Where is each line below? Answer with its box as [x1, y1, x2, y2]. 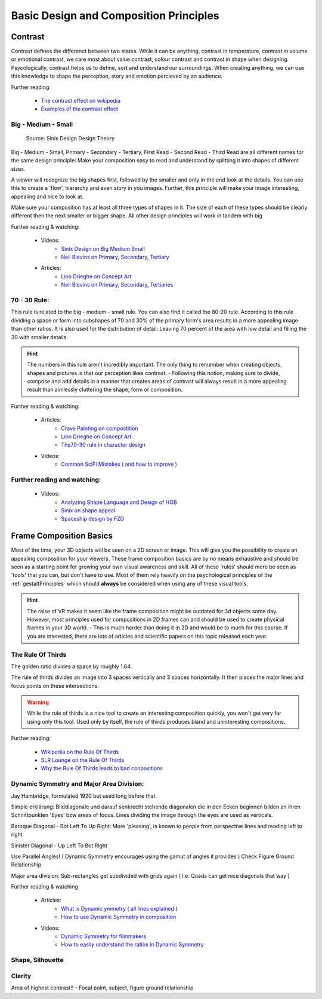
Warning [27, 699, 49, 706]
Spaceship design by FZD [61, 515, 125, 522]
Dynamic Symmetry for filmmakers [61, 933, 147, 940]
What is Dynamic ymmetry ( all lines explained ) [61, 905, 178, 912]
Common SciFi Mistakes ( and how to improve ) [61, 460, 177, 468]
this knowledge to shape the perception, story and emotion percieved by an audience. [11, 72, 223, 80]
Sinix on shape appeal [61, 506, 116, 514]
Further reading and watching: [11, 475, 101, 484]
